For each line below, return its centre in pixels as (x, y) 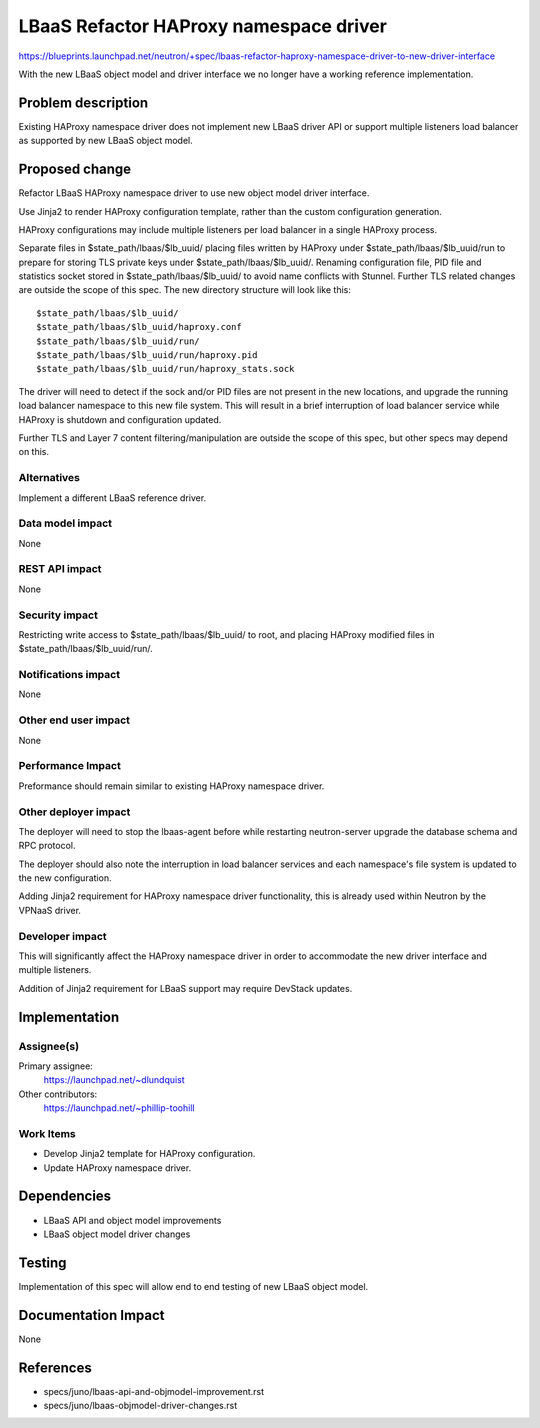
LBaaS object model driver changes (117, 1234)
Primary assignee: (56, 1066)
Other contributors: (58, 1094)
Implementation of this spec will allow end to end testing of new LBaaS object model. (193, 1286)
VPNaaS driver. (50, 910)
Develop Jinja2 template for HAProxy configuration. (149, 1154)
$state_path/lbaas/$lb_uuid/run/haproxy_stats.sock (165, 369)
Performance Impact (70, 766)
